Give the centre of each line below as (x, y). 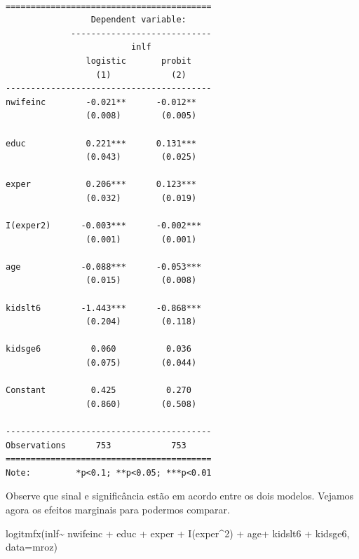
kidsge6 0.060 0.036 (99, 349)
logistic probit (138, 61)
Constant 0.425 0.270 (99, 391)
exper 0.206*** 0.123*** (101, 185)
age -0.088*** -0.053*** (104, 267)
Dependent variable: (138, 20)
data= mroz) (32, 547)
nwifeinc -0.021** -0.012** (101, 102)
